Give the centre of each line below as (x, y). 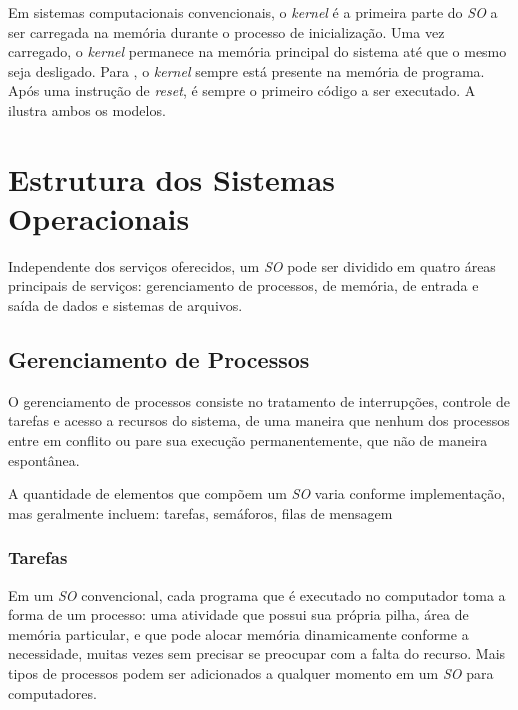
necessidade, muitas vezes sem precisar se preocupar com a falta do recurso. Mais (257, 653)
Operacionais (99, 217)
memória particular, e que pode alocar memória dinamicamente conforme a (238, 633)
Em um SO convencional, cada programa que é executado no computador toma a (257, 594)
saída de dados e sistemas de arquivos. (125, 305)
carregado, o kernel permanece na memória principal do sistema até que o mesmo (257, 51)
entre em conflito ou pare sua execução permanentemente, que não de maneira (248, 440)
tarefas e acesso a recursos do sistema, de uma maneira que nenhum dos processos (259, 420)
